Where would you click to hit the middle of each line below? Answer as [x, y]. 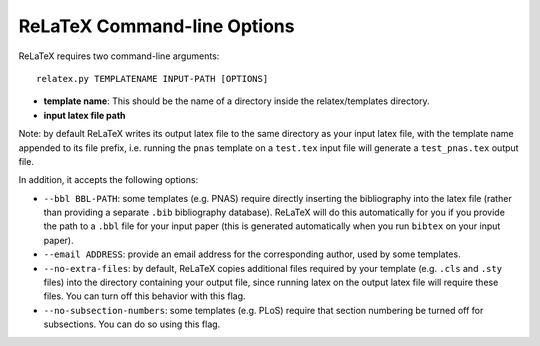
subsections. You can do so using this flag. [132, 324]
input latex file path [84, 115]
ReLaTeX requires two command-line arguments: [119, 56]
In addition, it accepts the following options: [108, 180]
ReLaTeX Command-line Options [156, 26]
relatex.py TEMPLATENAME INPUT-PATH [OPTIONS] [152, 78]
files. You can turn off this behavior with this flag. [144, 296]
